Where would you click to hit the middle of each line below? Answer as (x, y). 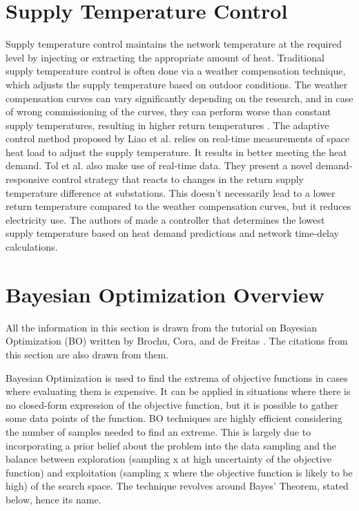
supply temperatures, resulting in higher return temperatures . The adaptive (167, 125)
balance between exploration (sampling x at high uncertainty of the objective (168, 459)
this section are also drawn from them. (87, 354)
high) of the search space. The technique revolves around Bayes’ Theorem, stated (177, 486)
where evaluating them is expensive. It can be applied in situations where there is (178, 391)
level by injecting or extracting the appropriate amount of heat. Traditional (165, 57)
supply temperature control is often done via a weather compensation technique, (176, 71)
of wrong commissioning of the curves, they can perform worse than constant (168, 112)
